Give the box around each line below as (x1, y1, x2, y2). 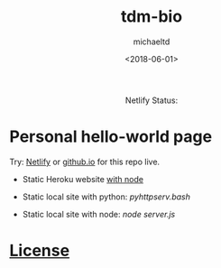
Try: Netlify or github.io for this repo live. (9, 156, 161, 167)
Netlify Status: (124, 95, 179, 106)
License (9, 241, 70, 261)
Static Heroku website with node (22, 173, 144, 184)
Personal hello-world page (9, 126, 213, 147)
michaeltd (133, 36, 170, 47)
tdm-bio (120, 6, 183, 27)
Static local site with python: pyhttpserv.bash (22, 191, 191, 202)
